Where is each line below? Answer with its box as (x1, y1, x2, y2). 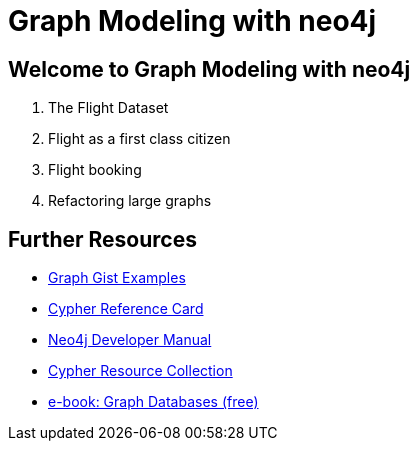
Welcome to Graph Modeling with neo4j (8, 56, 411, 82)
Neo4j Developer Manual (48, 331, 212, 349)
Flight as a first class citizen (48, 130, 231, 148)
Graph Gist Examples (48, 269, 186, 287)
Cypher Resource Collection (48, 362, 233, 380)
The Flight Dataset (48, 99, 169, 117)
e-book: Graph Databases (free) (48, 393, 259, 411)
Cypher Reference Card (48, 300, 204, 318)
